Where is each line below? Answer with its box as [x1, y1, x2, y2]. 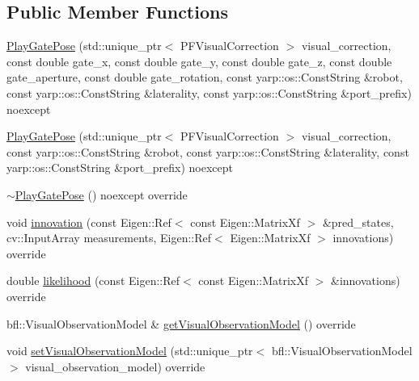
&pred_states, [322, 213, 394, 230]
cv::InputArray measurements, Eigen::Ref [6, 229, 212, 246]
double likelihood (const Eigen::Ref [6, 272, 180, 289]
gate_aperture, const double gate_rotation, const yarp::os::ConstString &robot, [6, 69, 403, 86]
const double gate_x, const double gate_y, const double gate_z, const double [6, 52, 392, 69]
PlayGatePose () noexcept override [15, 186, 188, 203]
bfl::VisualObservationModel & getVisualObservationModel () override [6, 315, 356, 332]
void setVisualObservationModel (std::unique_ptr [6, 342, 253, 359]
